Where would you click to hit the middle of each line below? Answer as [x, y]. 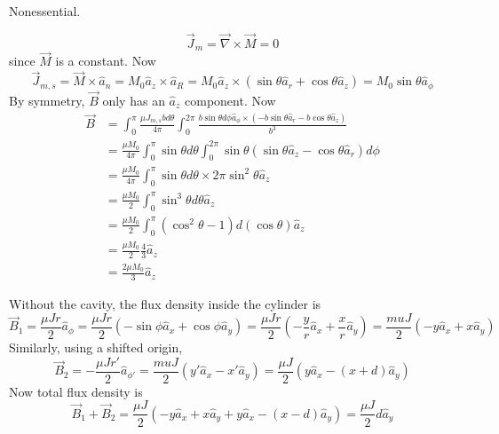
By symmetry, [47, 100]
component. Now [230, 100]
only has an [134, 100]
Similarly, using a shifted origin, [96, 347]
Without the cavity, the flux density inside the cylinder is [165, 304]
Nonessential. [45, 11]
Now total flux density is [76, 391]
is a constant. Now [106, 61]
